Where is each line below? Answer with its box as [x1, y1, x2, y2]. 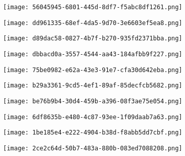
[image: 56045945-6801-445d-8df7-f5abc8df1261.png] [3, 4, 182, 11]
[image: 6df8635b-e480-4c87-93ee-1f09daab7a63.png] [3, 113, 182, 121]
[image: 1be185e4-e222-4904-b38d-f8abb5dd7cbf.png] [3, 129, 182, 137]
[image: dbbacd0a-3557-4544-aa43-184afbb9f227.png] [3, 50, 182, 58]
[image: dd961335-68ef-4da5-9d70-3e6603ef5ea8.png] [3, 19, 182, 27]
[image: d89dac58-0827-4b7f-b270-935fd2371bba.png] [3, 35, 182, 42]
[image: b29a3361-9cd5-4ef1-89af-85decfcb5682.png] [3, 82, 182, 90]
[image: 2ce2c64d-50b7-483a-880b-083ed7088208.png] [3, 144, 182, 152]
